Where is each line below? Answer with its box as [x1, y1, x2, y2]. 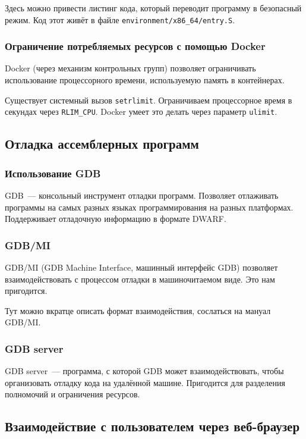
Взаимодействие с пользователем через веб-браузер [5, 417, 300, 435]
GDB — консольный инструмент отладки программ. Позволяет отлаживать [5, 189, 279, 201]
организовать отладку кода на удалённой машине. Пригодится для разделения [5, 376, 285, 388]
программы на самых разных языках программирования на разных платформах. [5, 200, 294, 213]
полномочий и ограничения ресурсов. [5, 388, 140, 400]
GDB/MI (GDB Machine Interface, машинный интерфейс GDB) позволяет [5, 261, 278, 273]
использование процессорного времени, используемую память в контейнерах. [5, 74, 285, 86]
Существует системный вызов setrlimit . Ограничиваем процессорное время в [5, 93, 292, 106]
